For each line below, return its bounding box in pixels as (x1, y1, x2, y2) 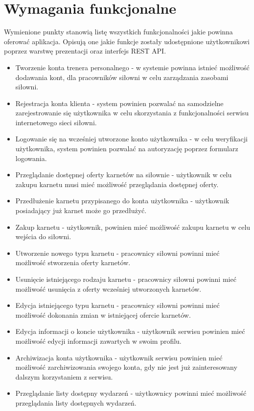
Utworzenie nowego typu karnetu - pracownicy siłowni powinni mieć (15, 247, 220, 258)
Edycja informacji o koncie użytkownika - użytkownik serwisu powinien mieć (15, 326, 245, 336)
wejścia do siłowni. (15, 231, 71, 242)
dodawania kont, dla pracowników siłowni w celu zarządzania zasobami (15, 72, 229, 82)
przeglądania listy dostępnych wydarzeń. (15, 397, 137, 408)
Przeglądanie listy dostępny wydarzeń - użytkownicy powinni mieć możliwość (15, 388, 247, 398)
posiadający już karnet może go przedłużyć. (15, 205, 147, 216)
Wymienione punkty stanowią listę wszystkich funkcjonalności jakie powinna (4, 27, 233, 37)
